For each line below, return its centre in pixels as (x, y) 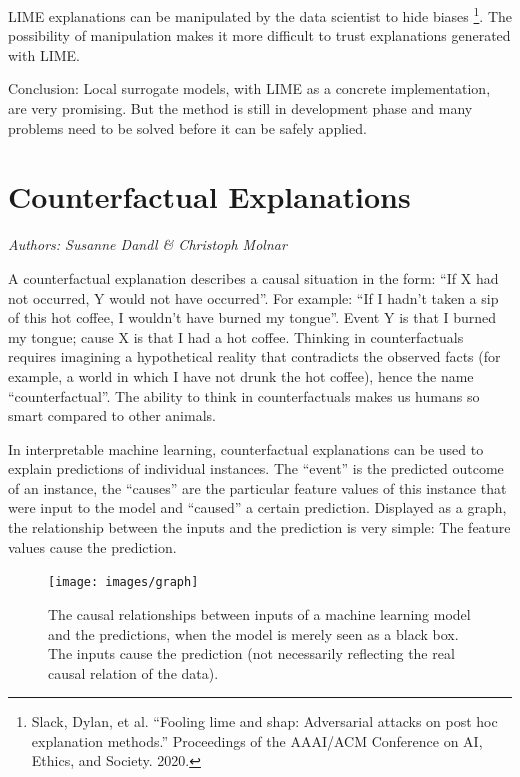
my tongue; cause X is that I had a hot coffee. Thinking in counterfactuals (236, 336)
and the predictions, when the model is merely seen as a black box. (253, 633)
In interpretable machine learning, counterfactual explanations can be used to (246, 448)
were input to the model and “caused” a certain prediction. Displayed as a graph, (257, 507)
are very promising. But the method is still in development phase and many (240, 108)
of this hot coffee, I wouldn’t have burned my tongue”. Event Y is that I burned (252, 317)
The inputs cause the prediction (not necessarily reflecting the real (251, 653)
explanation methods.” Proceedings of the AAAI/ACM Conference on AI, (257, 740)
